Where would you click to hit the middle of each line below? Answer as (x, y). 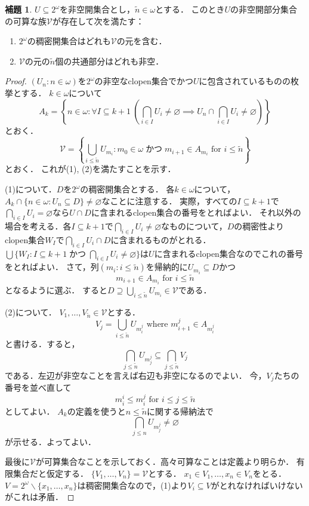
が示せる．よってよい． (50, 441)
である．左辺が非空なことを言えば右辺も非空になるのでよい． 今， (136, 375)
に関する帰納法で (180, 411)
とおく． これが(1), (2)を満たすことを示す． (90, 169)
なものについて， (194, 226)
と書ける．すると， (42, 344)
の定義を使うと (96, 411)
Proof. (16, 81)
